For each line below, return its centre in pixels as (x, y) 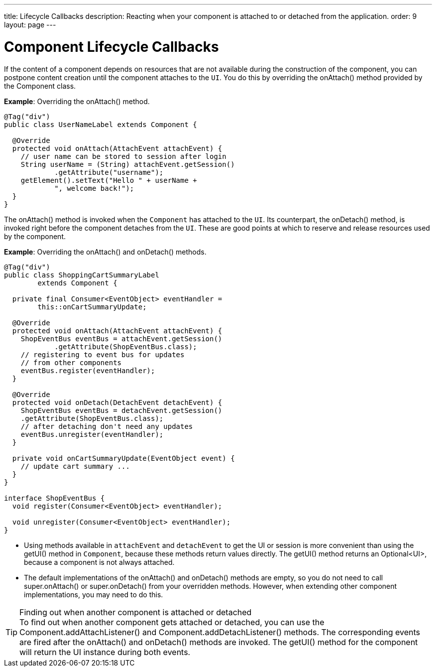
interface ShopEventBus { (54, 498)
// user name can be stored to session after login (123, 156)
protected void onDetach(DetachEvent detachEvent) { (117, 402)
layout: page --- (30, 25)
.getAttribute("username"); (109, 172)
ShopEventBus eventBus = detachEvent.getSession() (121, 410)
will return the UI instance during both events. (105, 652)
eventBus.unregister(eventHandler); (92, 434)
